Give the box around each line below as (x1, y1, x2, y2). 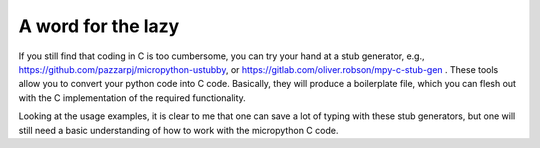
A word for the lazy (18, 15, 180, 37)
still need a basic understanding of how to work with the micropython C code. (18, 124, 339, 136)
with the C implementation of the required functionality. (18, 91, 247, 104)
